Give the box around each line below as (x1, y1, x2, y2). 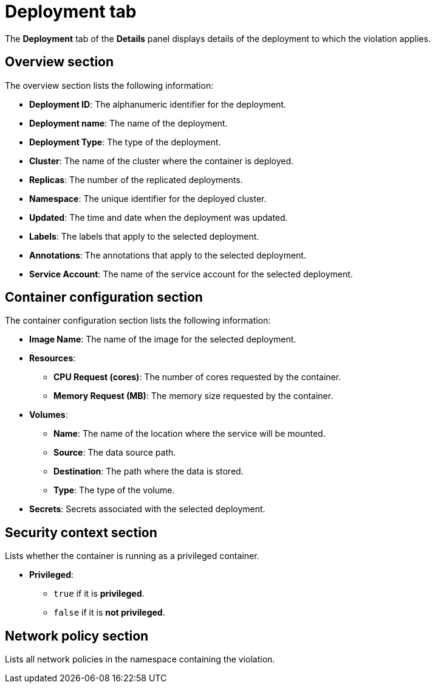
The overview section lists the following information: (5, 80, 214, 91)
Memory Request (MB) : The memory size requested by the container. (53, 391, 334, 401)
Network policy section (5, 628, 149, 644)
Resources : (29, 353, 76, 364)
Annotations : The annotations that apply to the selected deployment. (29, 249, 306, 260)
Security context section (5, 524, 157, 540)
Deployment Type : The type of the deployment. (29, 136, 221, 147)
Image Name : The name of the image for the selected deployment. (29, 334, 296, 345)
